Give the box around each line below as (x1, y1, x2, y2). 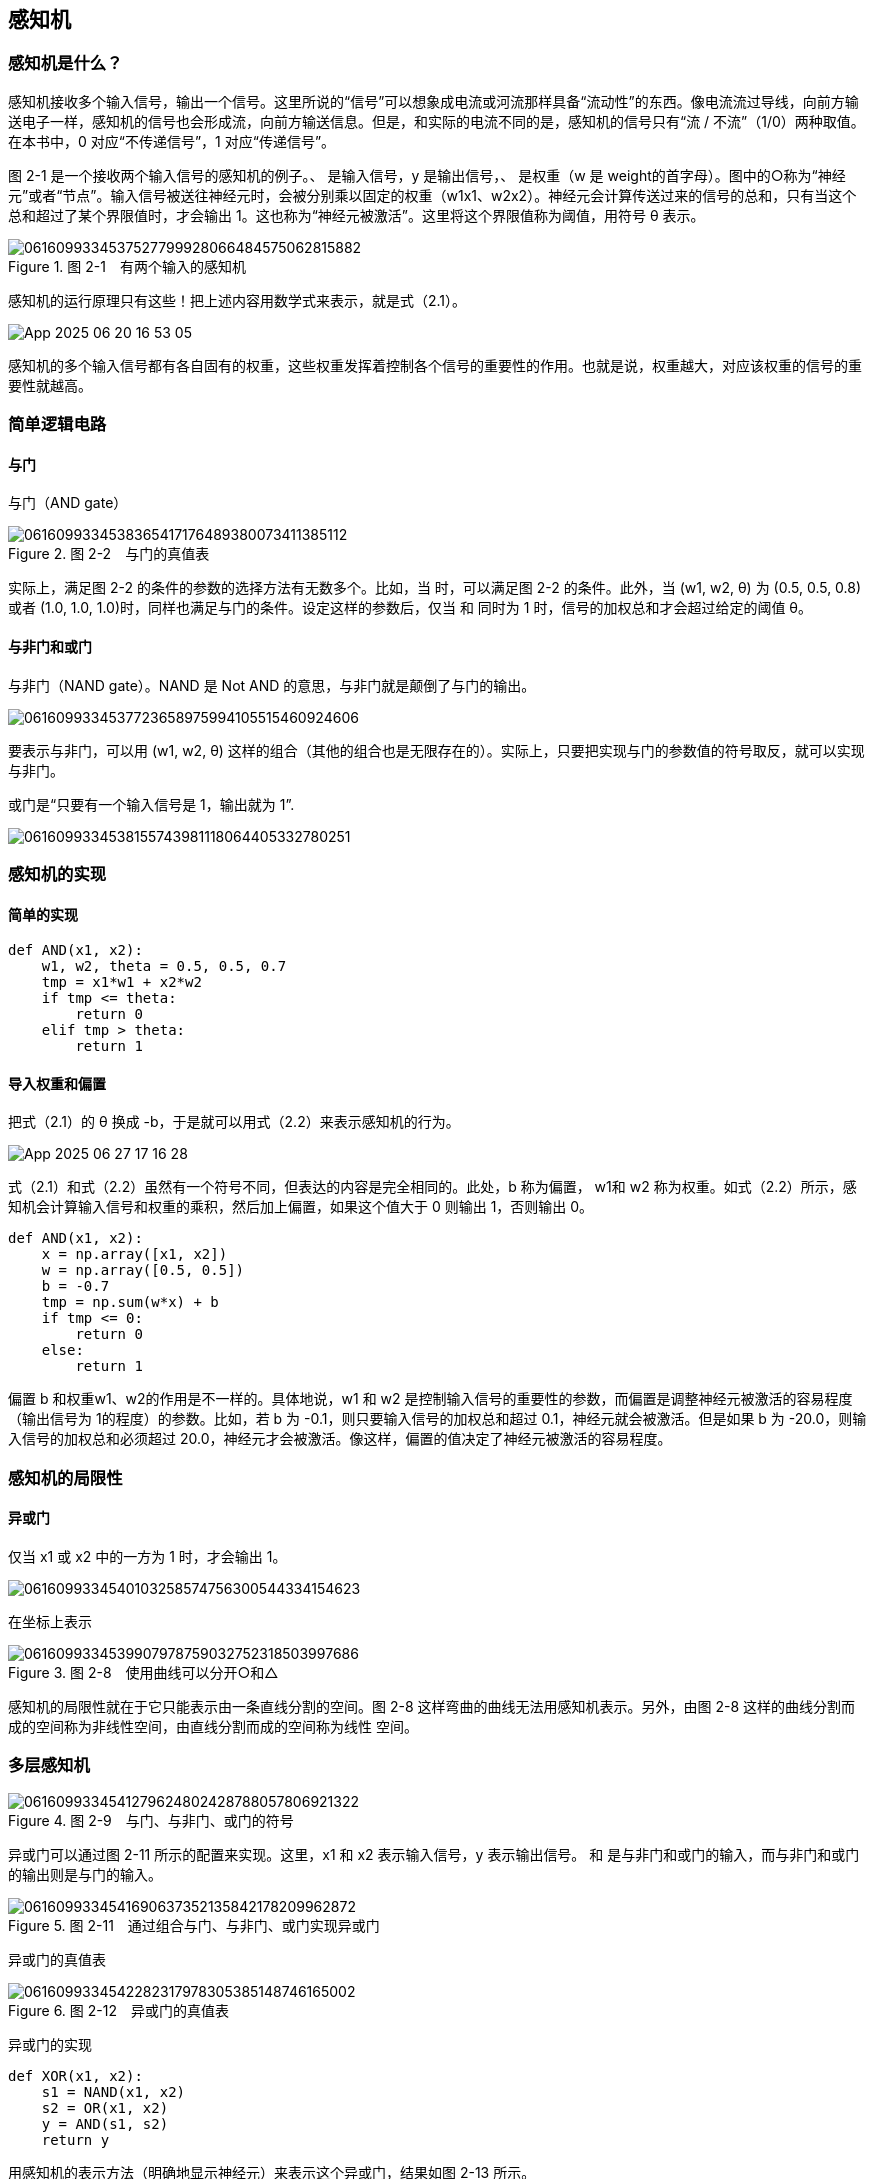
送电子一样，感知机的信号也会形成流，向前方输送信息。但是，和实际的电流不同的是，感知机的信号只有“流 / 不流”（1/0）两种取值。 (8, 112, 865, 130)
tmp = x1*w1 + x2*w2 (41, 974, 202, 991)
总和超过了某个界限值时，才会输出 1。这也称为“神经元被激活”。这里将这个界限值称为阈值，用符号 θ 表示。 (8, 206, 705, 224)
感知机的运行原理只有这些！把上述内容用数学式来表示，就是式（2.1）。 (8, 291, 467, 309)
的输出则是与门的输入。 (8, 1865, 162, 1883)
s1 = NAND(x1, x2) (41, 2083, 186, 2100)
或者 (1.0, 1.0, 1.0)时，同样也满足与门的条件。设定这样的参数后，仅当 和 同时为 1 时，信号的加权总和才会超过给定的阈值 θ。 (8, 599, 813, 617)
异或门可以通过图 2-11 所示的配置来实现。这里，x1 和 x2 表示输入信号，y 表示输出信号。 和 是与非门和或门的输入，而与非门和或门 (8, 1845, 860, 1863)
